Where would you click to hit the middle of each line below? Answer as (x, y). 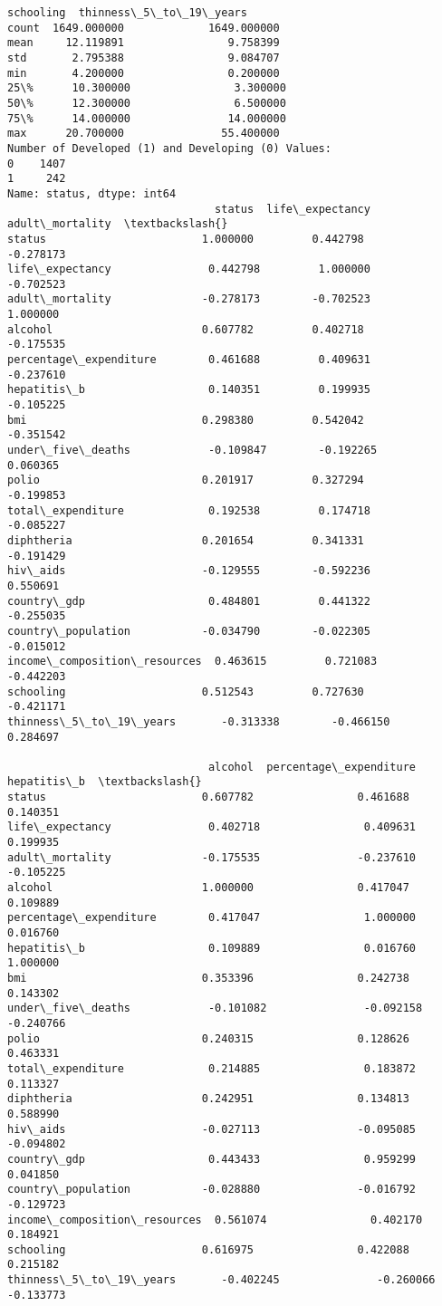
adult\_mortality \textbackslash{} (118, 224)
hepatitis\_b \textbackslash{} (105, 782)
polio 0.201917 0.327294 (186, 480)
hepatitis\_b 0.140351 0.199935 (189, 390)
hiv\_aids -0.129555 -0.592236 (189, 571)
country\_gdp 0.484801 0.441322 (189, 601)
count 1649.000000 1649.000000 (144, 28)
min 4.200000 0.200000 (144, 73)
